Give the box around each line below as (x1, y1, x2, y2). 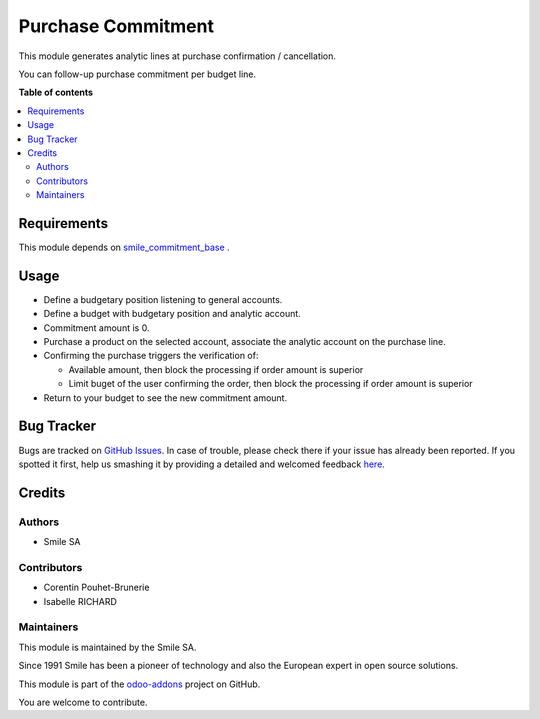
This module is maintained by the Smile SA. (18, 641, 197, 653)
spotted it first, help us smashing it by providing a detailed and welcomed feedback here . (18, 458, 385, 470)
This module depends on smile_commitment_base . (18, 241, 230, 253)
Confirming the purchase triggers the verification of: (43, 350, 259, 362)
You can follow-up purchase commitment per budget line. (18, 68, 257, 80)
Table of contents (18, 86, 94, 99)
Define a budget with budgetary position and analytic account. (43, 308, 302, 320)
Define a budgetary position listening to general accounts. (43, 293, 283, 305)
